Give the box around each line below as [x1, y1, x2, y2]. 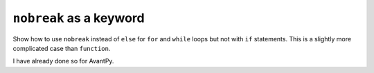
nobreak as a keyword [12, 10, 145, 25]
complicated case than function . [12, 44, 111, 52]
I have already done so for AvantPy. [12, 57, 114, 65]
